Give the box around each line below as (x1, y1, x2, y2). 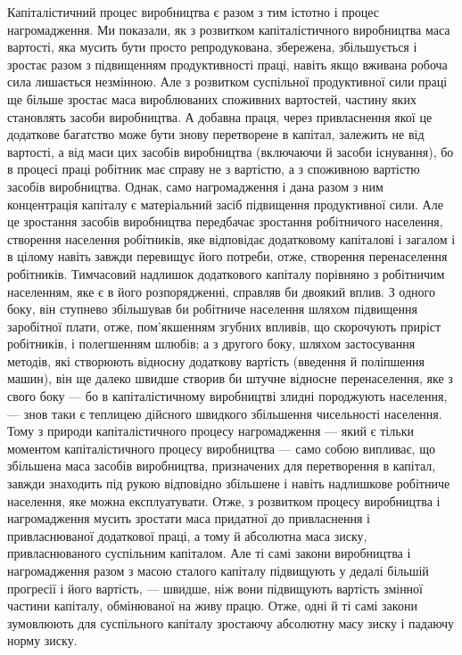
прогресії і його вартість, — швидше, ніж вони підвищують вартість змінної (7, 578, 424, 597)
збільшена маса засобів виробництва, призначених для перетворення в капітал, (7, 456, 436, 475)
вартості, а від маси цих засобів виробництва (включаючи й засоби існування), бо (7, 142, 454, 160)
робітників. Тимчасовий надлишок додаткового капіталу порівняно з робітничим (7, 264, 445, 282)
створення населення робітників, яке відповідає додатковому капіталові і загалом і (7, 229, 456, 248)
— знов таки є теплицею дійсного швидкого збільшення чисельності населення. (7, 404, 442, 422)
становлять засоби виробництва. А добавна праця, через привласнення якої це (7, 107, 433, 126)
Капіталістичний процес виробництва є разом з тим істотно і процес (7, 3, 379, 20)
